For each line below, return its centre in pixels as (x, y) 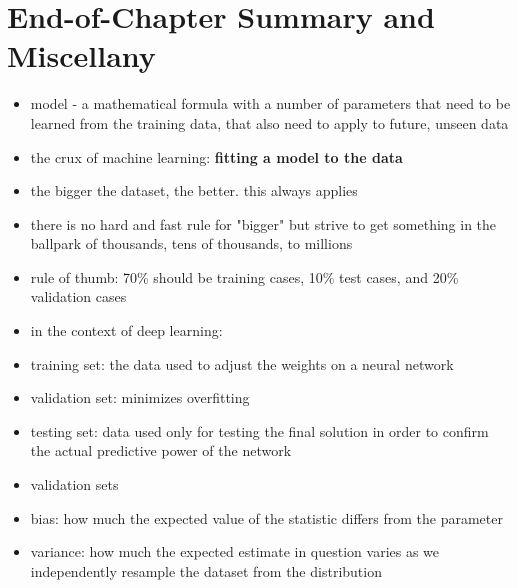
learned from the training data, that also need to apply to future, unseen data (269, 122)
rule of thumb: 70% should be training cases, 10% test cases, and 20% (244, 276)
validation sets (74, 484)
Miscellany (81, 55)
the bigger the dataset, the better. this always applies (194, 190)
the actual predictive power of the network (161, 450)
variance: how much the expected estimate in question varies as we (235, 551)
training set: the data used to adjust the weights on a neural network (242, 363)
